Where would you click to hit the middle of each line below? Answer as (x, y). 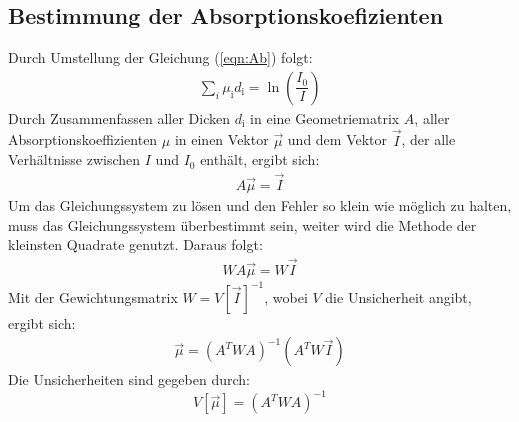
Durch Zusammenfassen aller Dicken (119, 117)
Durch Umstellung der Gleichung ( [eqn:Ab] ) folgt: (160, 57)
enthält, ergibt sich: (260, 159)
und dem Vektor (337, 139)
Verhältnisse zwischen (74, 159)
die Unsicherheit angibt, (398, 296)
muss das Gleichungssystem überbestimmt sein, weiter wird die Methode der (242, 224)
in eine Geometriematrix (325, 117)
